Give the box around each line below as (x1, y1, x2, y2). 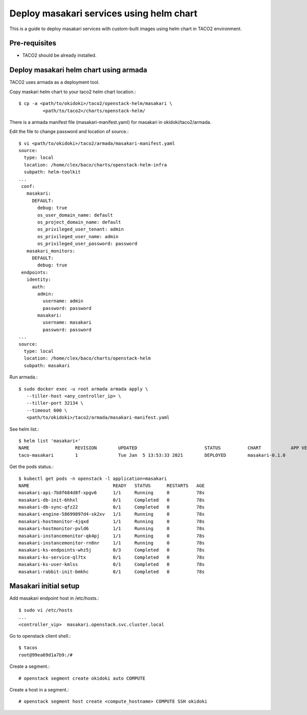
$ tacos (18, 645, 38, 650)
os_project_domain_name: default (37, 219, 121, 225)
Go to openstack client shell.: (9, 633, 71, 639)
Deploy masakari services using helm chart (9, 8, 198, 19)
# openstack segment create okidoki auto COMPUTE (18, 675, 146, 681)
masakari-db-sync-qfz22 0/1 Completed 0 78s (18, 504, 205, 510)
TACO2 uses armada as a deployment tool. (9, 79, 100, 86)
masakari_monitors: (26, 248, 76, 254)
